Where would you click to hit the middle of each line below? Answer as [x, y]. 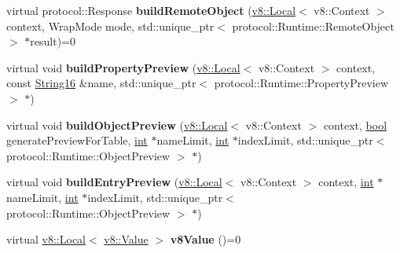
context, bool [355, 125]
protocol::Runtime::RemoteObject [313, 26]
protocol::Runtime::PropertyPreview [301, 83]
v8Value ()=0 [206, 239]
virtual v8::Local [46, 239]
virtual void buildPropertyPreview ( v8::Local [123, 67]
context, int [346, 182]
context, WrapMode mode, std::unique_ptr [110, 26]
